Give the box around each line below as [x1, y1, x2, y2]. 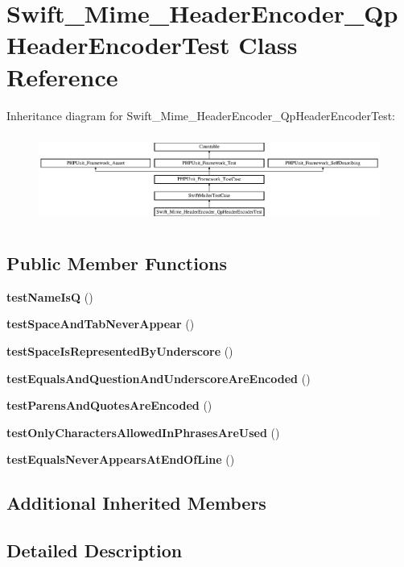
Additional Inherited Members [6, 490, 266, 515]
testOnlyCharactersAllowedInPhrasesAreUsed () [6, 423, 280, 440]
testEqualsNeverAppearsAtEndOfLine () [6, 451, 235, 468]
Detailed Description [6, 538, 183, 563]
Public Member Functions [6, 251, 227, 275]
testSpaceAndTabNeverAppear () [6, 315, 195, 332]
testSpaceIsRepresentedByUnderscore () [6, 343, 233, 359]
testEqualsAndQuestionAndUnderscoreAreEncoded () [6, 369, 311, 386]
